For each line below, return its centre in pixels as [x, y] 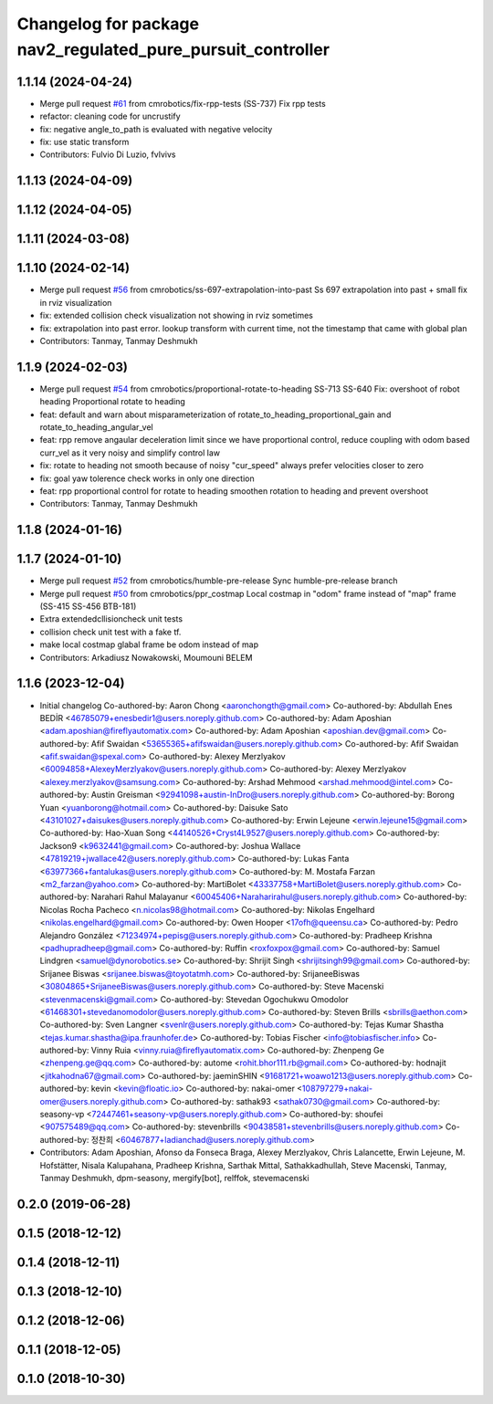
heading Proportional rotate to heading [113, 402]
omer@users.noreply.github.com [101, 1101]
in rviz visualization [76, 302]
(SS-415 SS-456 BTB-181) [88, 606]
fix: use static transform [84, 142]
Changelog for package [108, 24]
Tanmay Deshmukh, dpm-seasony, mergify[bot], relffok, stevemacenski [174, 1178]
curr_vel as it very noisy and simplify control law [130, 453]
